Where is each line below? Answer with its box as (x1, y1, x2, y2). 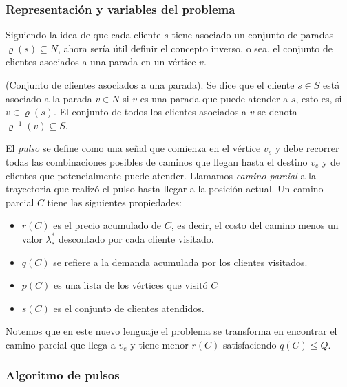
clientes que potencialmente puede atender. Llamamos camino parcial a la (6, 168, 316, 182)
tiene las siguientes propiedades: (47, 195, 182, 209)
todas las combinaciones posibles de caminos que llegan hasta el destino (6, 154, 308, 168)
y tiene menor (130, 337, 189, 351)
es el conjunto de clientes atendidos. (53, 300, 204, 315)
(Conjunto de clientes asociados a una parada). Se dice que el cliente (6, 78, 295, 91)
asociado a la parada (6, 91, 92, 105)
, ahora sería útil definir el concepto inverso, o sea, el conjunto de (57, 41, 333, 55)
